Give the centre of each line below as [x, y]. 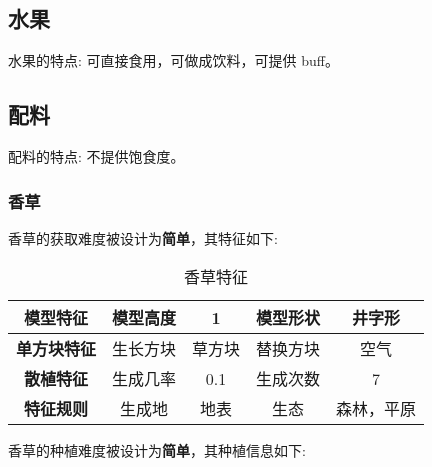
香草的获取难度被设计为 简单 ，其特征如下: [143, 237]
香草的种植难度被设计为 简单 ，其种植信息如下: [157, 450]
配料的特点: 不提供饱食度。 [96, 156]
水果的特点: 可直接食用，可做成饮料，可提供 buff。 [173, 60]
